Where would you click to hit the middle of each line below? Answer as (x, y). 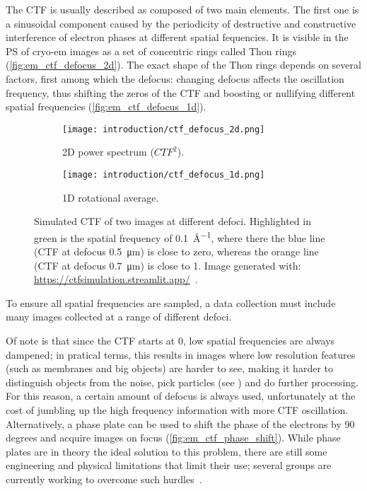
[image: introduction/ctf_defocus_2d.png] (164, 129)
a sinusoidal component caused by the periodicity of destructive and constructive (181, 23)
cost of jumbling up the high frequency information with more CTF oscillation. (177, 410)
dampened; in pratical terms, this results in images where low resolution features (181, 354)
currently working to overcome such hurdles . (104, 479)
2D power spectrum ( (108, 152)
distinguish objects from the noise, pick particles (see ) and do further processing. (182, 382)
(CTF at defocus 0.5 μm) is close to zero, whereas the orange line (176, 252)
